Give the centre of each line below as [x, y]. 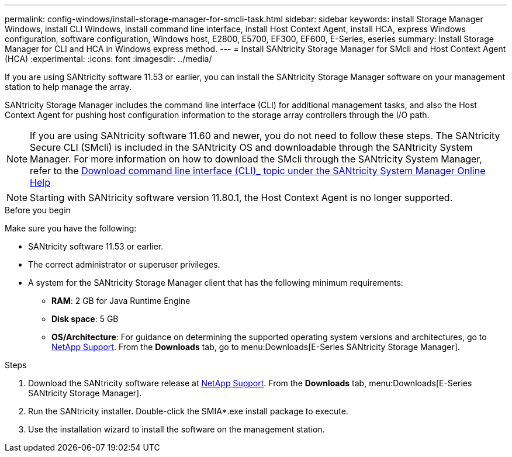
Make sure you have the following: [71, 228]
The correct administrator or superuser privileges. [124, 264]
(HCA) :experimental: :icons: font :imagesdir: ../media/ [108, 59]
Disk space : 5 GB [85, 319]
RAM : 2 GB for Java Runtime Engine [121, 301]
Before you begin [38, 210]
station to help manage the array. [68, 87]
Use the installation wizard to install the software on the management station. [177, 429]
